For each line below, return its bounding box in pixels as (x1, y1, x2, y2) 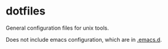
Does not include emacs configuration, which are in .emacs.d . (6, 36, 162, 43)
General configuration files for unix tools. (6, 24, 109, 31)
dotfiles (6, 4, 46, 18)
